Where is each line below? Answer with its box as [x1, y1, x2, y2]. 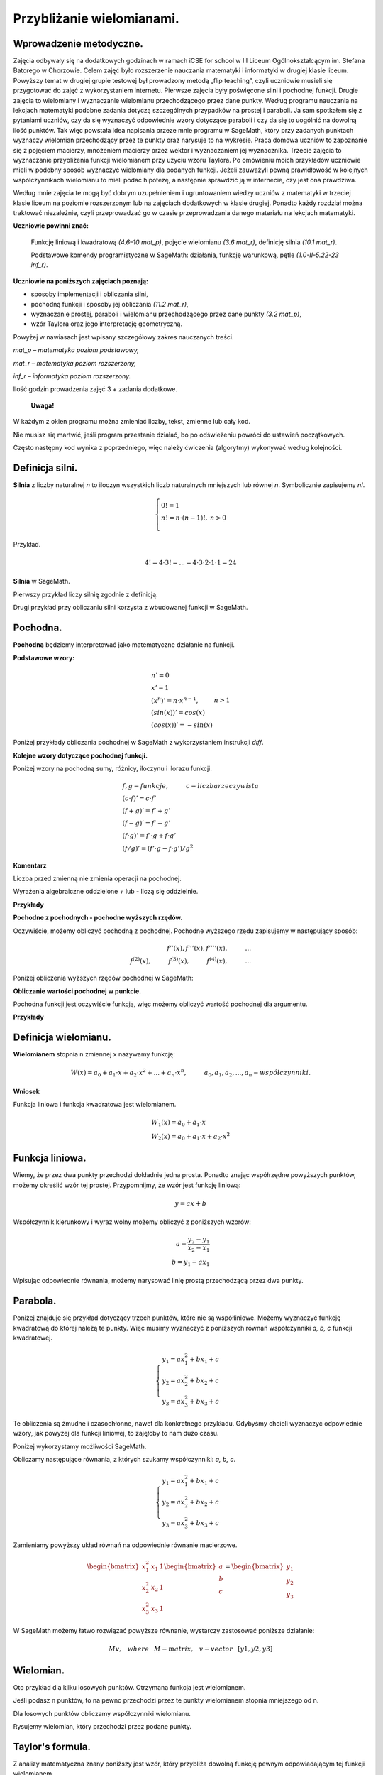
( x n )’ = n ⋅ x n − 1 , [151, 695, 199, 704]
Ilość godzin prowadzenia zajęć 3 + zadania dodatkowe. [13, 385, 177, 393]
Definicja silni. [13, 461, 78, 474]
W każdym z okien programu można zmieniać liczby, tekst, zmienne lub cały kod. [13, 417, 251, 426]
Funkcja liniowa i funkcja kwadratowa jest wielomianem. [13, 1100, 177, 1109]
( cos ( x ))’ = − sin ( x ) [151, 721, 213, 729]
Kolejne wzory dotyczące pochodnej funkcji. [13, 751, 148, 760]
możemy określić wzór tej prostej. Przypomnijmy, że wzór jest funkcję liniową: [13, 1181, 241, 1189]
